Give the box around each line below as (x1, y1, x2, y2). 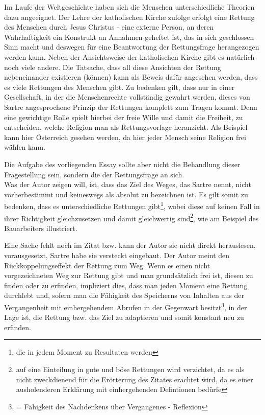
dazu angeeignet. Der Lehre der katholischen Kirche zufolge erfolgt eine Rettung (4, 11, 255, 22)
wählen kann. (4, 142, 45, 152)
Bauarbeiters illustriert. (4, 222, 77, 233)
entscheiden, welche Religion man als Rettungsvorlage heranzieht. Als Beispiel (4, 122, 248, 132)
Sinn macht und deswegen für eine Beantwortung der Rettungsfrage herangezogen (4, 41, 259, 52)
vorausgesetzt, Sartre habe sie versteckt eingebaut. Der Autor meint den (4, 249, 230, 260)
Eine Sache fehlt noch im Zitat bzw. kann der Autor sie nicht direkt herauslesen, (4, 240, 256, 250)
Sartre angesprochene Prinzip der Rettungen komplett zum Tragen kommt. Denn (4, 101, 257, 112)
